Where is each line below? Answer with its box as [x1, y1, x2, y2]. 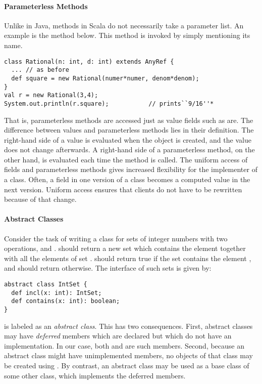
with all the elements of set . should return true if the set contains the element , [4, 252, 251, 263]
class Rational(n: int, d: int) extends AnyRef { [4, 58, 174, 65]
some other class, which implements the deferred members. [4, 370, 186, 380]
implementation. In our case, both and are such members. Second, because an [4, 340, 245, 351]
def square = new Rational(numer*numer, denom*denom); [11, 74, 199, 82]
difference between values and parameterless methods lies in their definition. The [4, 124, 254, 135]
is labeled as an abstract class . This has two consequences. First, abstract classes [4, 320, 253, 331]
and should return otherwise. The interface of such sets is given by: [4, 263, 212, 273]
